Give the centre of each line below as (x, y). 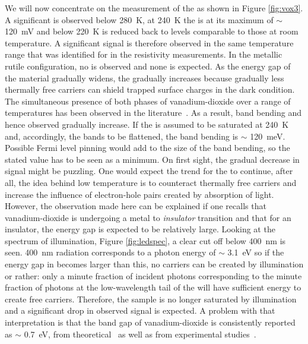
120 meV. (268, 136)
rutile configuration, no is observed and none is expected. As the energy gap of (148, 66)
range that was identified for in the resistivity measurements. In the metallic (144, 54)
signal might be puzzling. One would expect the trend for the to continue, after (149, 171)
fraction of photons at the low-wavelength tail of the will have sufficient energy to (153, 287)
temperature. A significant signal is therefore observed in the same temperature (149, 42)
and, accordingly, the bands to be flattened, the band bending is (122, 136)
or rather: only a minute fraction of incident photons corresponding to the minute (153, 275)
